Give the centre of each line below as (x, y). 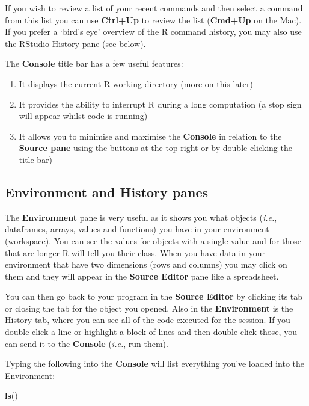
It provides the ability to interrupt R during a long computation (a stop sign (160, 104)
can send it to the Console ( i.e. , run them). (87, 343)
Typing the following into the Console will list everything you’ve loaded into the (154, 364)
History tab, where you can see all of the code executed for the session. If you (148, 320)
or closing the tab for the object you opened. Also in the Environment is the (149, 308)
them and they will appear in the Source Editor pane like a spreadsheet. (142, 276)
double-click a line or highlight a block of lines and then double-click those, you (151, 332)
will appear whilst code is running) (83, 116)
